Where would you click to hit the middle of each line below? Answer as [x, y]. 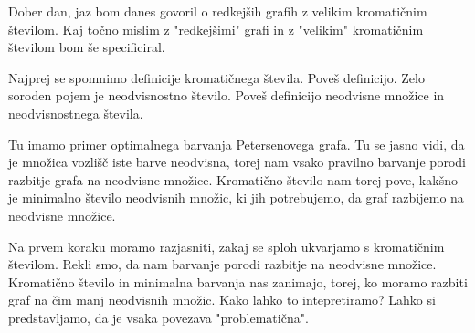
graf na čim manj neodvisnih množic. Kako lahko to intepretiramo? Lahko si [222, 300]
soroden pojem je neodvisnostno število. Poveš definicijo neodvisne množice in [227, 95]
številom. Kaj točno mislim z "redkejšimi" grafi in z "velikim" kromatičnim [216, 29]
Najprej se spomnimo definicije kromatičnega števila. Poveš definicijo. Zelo [216, 77]
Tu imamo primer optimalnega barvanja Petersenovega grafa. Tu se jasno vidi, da [237, 144]
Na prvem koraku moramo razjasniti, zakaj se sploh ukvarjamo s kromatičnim [227, 246]
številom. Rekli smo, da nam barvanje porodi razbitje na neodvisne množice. [222, 264]
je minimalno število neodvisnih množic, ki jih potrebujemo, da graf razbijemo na [236, 198]
